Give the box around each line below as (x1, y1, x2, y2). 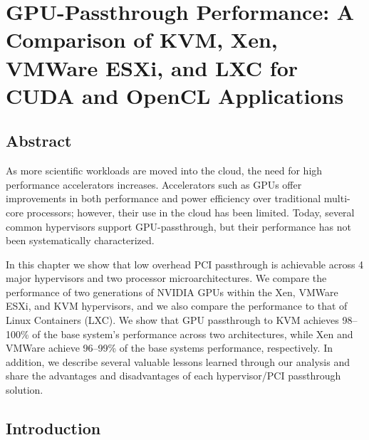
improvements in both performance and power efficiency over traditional (6, 191, 321, 206)
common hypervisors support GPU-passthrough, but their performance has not (6, 219, 351, 234)
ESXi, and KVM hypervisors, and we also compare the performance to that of (6, 298, 348, 313)
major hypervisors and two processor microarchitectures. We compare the (6, 271, 327, 286)
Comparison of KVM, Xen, (6, 25, 278, 54)
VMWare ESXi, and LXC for (6, 53, 298, 82)
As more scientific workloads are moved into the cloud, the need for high (6, 163, 323, 178)
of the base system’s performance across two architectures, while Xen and (32, 326, 353, 341)
